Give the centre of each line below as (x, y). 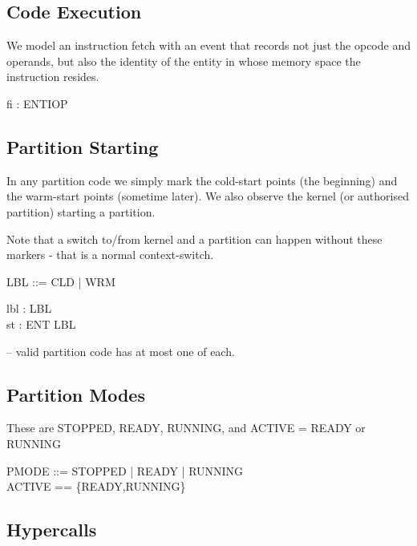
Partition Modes (76, 394)
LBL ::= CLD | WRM (61, 281)
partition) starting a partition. (81, 211)
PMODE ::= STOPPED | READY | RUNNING (125, 470)
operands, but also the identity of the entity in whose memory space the (184, 61)
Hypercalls (52, 530)
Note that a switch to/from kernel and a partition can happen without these (194, 239)
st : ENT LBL (41, 324)
